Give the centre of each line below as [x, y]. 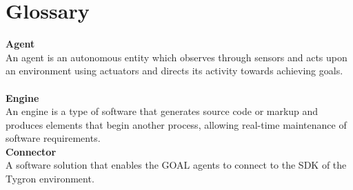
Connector [31, 151]
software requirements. [53, 138]
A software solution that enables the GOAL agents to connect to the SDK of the [176, 165]
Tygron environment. [50, 179]
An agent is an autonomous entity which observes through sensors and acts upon [176, 57]
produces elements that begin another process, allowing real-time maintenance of [176, 124]
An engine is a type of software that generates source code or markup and [162, 111]
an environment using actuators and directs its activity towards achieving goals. [174, 71]
